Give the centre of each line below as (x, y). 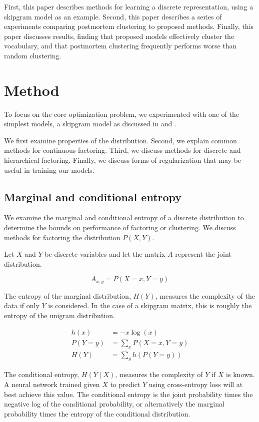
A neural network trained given (52, 384)
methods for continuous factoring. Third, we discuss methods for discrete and (122, 150)
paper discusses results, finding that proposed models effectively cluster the (119, 36)
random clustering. (33, 55)
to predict (125, 384)
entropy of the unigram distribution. (59, 315)
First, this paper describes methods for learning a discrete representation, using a (129, 6)
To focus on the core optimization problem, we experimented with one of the (121, 114)
